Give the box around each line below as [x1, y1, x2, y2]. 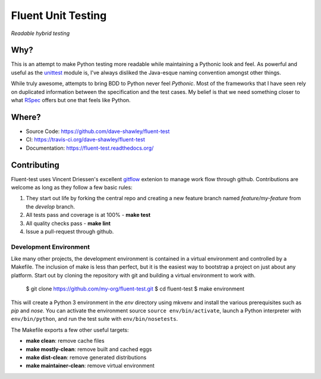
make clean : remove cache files [26, 337, 105, 345]
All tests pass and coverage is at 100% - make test [26, 211, 151, 219]
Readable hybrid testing [11, 30, 70, 37]
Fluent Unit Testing [11, 9, 107, 22]
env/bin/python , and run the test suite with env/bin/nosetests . [11, 315, 178, 323]
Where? [11, 112, 41, 122]
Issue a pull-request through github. [26, 228, 114, 235]
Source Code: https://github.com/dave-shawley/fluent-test [26, 128, 170, 135]
